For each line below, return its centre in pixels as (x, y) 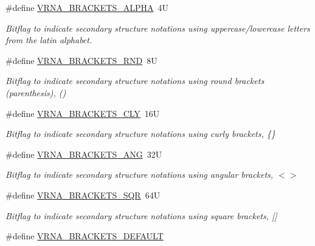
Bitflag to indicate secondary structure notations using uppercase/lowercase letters (158, 28)
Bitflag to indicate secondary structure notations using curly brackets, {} (140, 134)
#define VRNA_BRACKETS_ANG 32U (84, 154)
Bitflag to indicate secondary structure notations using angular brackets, (140, 174)
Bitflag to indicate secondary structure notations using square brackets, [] (141, 215)
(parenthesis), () (36, 92)
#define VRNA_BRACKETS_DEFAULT (85, 236)
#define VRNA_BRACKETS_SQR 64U (83, 195)
